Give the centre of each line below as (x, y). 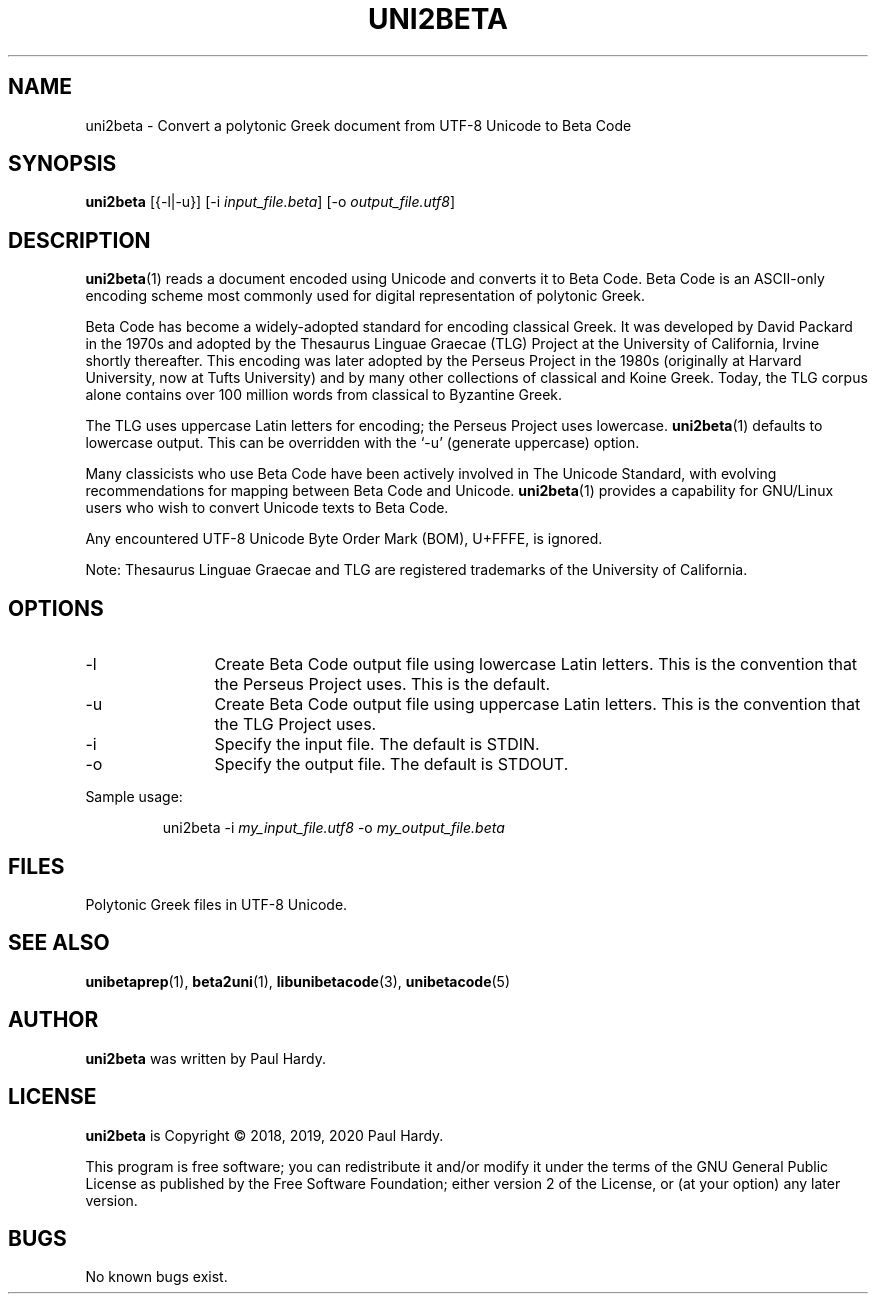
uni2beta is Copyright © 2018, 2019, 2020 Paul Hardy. (264, 1135)
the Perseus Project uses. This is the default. (382, 684)
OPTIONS (56, 608)
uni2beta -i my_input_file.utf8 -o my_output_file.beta (333, 828)
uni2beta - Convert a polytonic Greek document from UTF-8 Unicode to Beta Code (358, 125)
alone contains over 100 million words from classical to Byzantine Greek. (324, 395)
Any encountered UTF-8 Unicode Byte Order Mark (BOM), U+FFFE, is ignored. (344, 539)
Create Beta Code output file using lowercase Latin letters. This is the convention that (536, 664)
